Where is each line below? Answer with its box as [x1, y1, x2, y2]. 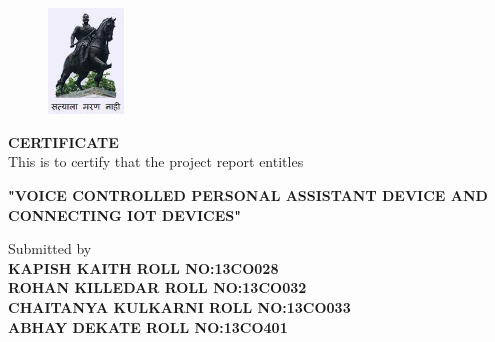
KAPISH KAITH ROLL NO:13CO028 [8, 257, 279, 278]
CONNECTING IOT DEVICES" [8, 204, 241, 225]
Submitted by [8, 238, 92, 259]
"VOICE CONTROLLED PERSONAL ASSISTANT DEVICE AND [8, 184, 488, 205]
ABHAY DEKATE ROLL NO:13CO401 [8, 316, 288, 337]
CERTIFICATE [8, 131, 119, 152]
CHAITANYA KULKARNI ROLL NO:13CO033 [8, 296, 351, 317]
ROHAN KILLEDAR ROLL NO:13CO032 [8, 277, 307, 298]
